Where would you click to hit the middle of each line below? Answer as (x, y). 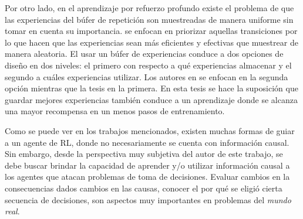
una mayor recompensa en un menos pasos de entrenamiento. (115, 111)
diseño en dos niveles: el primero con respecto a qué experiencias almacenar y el (148, 65)
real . (12, 211)
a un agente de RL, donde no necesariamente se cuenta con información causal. (147, 142)
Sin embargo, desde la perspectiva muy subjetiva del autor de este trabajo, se (144, 154)
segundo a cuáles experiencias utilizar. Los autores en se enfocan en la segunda (147, 76)
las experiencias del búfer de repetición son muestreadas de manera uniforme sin (149, 19)
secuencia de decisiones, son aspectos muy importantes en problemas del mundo (148, 199)
